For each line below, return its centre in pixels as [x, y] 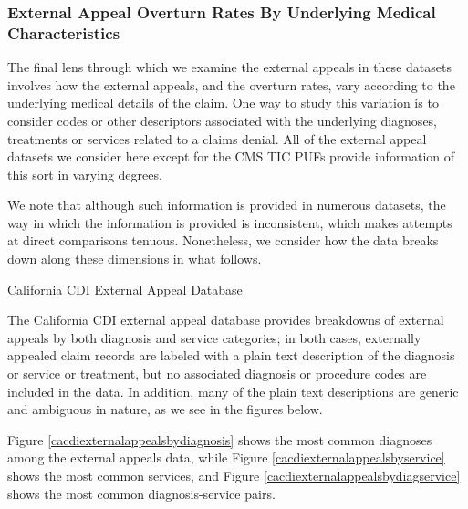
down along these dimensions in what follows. [135, 259]
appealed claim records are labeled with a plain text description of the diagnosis [231, 355]
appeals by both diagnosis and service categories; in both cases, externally [214, 337]
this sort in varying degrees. [85, 174]
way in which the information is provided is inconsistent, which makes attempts [230, 222]
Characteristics [64, 32]
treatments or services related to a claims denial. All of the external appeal [217, 138]
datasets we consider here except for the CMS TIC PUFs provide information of [231, 156]
